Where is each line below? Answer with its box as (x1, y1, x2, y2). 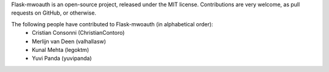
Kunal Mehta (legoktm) (32, 46, 90, 53)
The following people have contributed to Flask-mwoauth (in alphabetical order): (11, 20, 213, 27)
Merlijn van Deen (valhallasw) (32, 37, 107, 45)
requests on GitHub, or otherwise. (11, 9, 97, 16)
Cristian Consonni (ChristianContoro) (32, 29, 125, 37)
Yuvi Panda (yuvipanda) (32, 55, 92, 62)
